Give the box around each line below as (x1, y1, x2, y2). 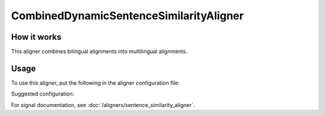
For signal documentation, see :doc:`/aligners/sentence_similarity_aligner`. (11, 101, 196, 108)
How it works (11, 32, 61, 42)
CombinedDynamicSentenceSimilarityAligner (11, 9, 244, 22)
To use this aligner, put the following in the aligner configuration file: (11, 79, 180, 87)
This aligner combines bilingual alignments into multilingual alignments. (11, 48, 188, 55)
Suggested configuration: (11, 90, 75, 97)
